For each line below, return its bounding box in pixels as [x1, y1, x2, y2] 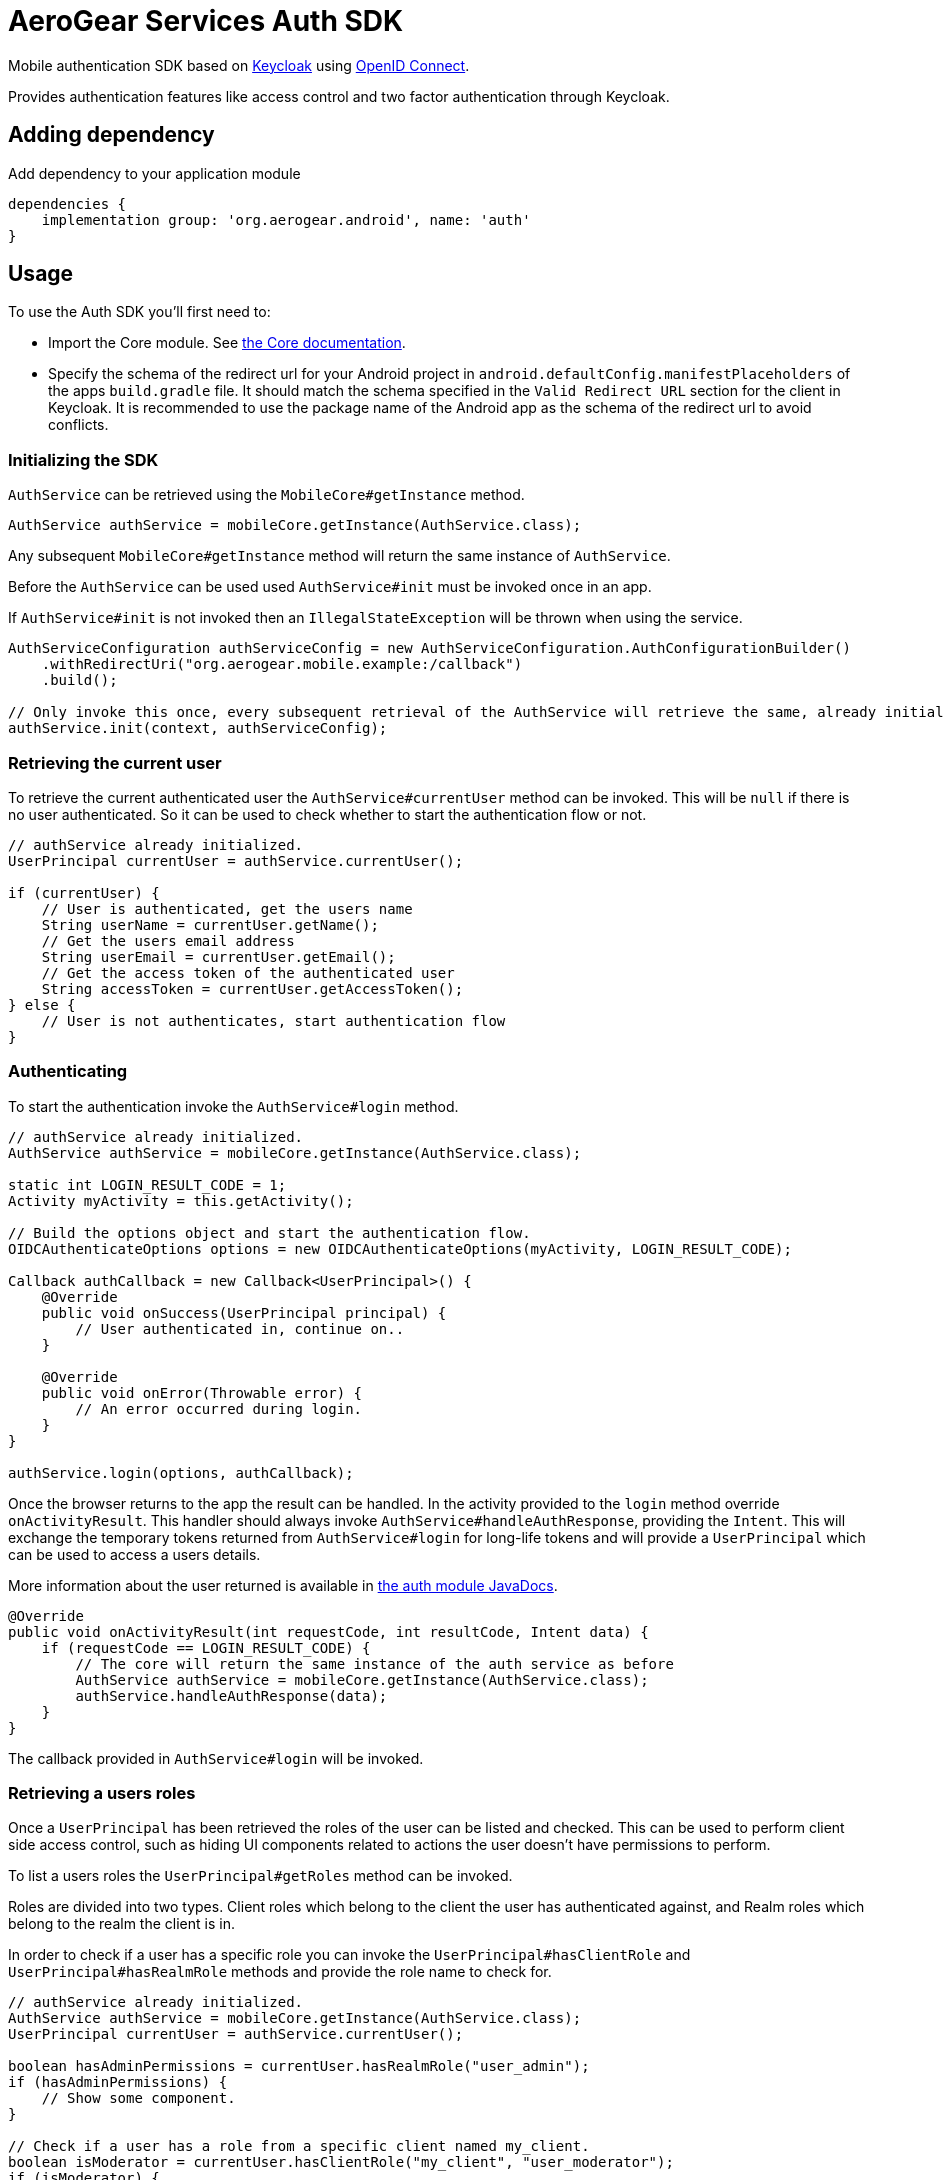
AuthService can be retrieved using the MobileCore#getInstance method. [8, 486, 525, 504]
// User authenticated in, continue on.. [75, 1320, 405, 1337]
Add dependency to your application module [8, 164, 301, 182]
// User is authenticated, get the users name [41, 900, 413, 917]
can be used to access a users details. [8, 1545, 261, 1563]
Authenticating [8, 1061, 128, 1082]
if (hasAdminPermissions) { [8, 2074, 228, 2091]
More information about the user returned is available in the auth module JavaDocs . [8, 1576, 558, 1594]
